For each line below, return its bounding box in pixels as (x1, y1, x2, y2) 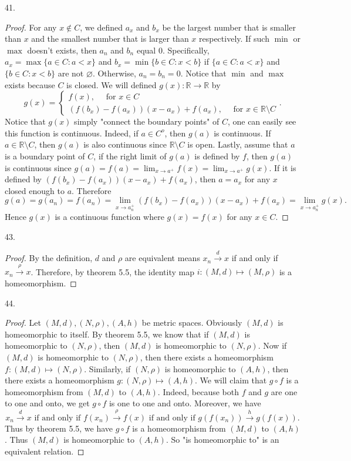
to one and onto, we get (5, 397, 90, 409)
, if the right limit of (93, 149, 167, 162)
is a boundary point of (5, 149, 85, 162)
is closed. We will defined (66, 78, 157, 91)
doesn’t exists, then (27, 44, 97, 56)
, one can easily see (227, 115, 296, 128)
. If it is (269, 161, 296, 173)
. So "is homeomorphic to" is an (166, 433, 279, 446)
